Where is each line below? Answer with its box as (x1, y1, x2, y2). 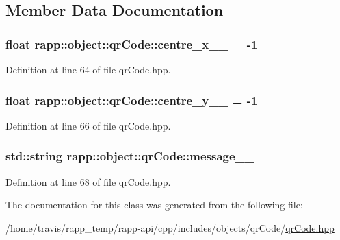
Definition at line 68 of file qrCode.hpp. (5, 174, 171, 189)
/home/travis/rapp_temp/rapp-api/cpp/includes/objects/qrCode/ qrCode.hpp (5, 220, 335, 235)
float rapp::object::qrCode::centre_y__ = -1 (5, 91, 258, 108)
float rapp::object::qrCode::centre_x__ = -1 (5, 35, 258, 52)
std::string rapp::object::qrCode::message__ (5, 147, 255, 165)
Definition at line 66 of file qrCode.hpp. (5, 118, 171, 132)
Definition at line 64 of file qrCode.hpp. (5, 62, 171, 76)
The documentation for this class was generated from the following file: (5, 197, 303, 212)
